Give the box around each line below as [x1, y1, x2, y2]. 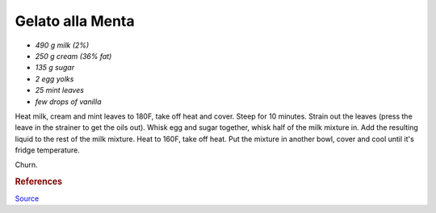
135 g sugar [35, 63, 75, 73]
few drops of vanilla [35, 97, 102, 106]
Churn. [15, 160, 38, 169]
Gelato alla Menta [15, 12, 135, 30]
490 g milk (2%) [35, 40, 90, 50]
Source [15, 194, 40, 203]
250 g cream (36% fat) [35, 51, 112, 61]
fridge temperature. [15, 145, 81, 155]
